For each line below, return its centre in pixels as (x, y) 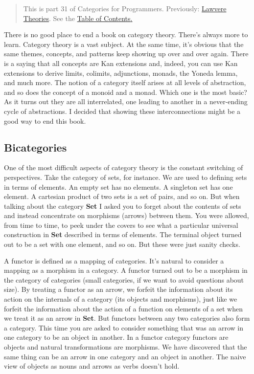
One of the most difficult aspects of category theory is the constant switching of (124, 167)
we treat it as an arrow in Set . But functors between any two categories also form (127, 318)
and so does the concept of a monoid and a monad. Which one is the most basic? (126, 92)
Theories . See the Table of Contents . (78, 18)
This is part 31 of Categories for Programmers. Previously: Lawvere (125, 8)
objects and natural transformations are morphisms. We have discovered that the (126, 347)
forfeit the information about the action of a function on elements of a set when (123, 308)
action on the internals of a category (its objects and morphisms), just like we (121, 299)
